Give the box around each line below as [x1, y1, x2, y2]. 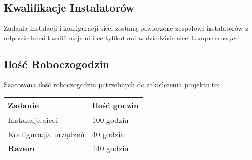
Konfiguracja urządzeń [8, 128, 84, 140]
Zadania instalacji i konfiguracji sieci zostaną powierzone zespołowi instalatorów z [4, 23, 249, 33]
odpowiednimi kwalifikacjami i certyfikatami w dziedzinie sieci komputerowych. [4, 32, 241, 42]
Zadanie [8, 100, 39, 111]
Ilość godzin [92, 100, 139, 111]
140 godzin [92, 142, 129, 154]
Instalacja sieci [8, 114, 58, 126]
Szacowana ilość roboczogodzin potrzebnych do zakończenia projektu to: [4, 79, 220, 89]
